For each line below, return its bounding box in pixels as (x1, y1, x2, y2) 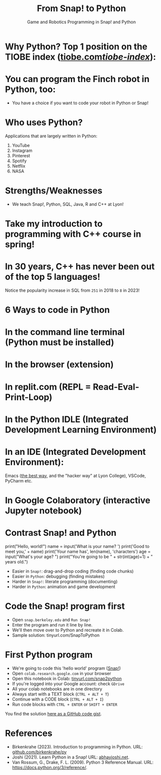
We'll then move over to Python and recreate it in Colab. (12, 627, 124, 633)
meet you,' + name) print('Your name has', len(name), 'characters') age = (5, 548, 151, 554)
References (5, 727, 52, 739)
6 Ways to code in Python (5, 304, 110, 315)
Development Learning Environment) (5, 424, 157, 435)
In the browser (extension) (5, 359, 114, 370)
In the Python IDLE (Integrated (5, 413, 129, 425)
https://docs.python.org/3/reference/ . (12, 764, 87, 770)
